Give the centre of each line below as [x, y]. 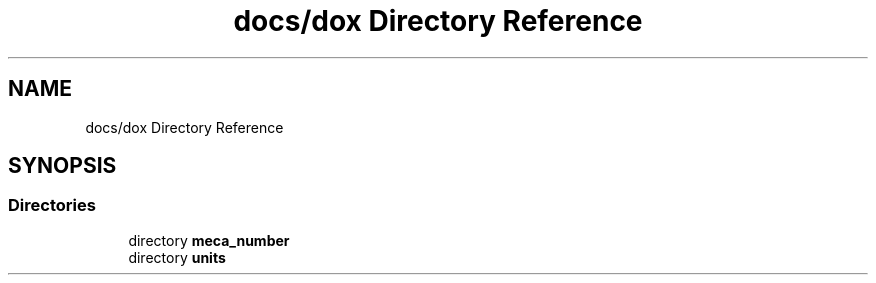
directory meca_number [209, 240]
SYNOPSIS [62, 166]
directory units [177, 257]
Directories [52, 205]
